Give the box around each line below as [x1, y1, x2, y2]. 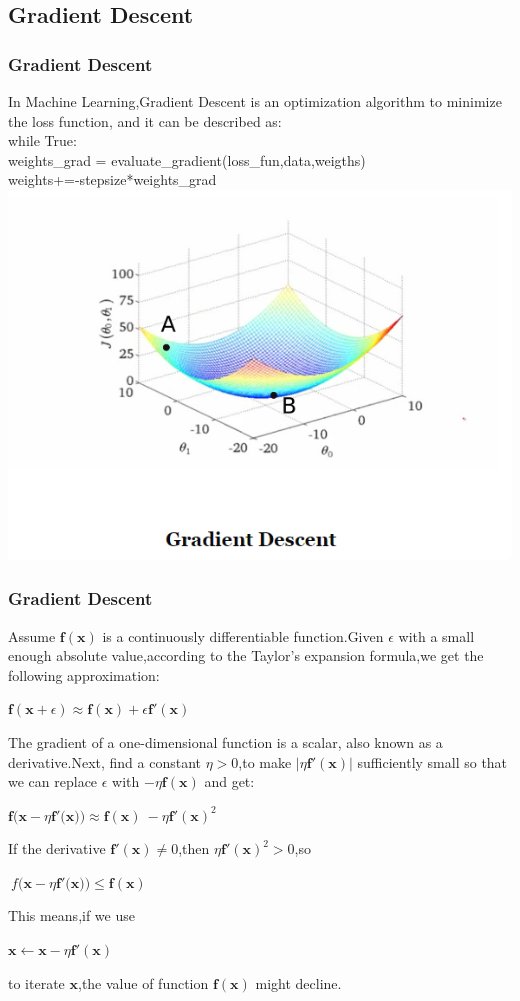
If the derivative [8, 838, 106, 859]
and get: [204, 771, 255, 792]
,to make [238, 751, 292, 772]
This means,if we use [8, 905, 135, 926]
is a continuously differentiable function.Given [102, 625, 384, 646]
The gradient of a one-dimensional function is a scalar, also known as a [8, 731, 443, 752]
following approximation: [8, 664, 160, 685]
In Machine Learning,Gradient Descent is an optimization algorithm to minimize [8, 91, 502, 111]
